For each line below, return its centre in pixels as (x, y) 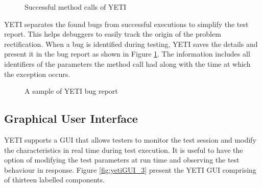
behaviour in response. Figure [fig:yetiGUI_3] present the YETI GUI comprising (130, 169)
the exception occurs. (37, 74)
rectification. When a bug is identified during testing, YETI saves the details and (131, 44)
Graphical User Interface (71, 118)
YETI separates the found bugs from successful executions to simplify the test (126, 24)
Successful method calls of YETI (76, 7)
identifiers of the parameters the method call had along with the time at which (127, 63)
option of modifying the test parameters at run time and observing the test (122, 160)
